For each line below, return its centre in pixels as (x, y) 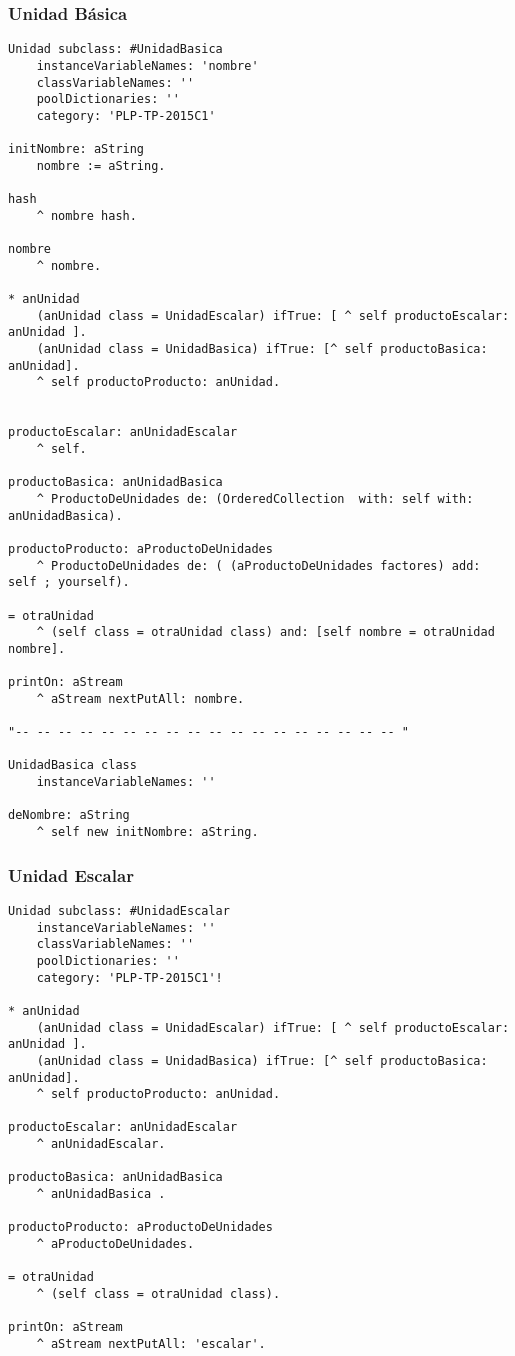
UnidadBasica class (72, 765)
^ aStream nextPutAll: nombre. (140, 698)
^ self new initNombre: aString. (147, 832)
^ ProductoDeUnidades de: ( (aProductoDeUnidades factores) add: (258, 565)
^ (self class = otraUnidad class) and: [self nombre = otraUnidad (265, 632)
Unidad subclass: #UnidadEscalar (119, 910)
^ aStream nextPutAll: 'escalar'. (151, 1344)
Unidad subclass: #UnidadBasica (115, 49)
